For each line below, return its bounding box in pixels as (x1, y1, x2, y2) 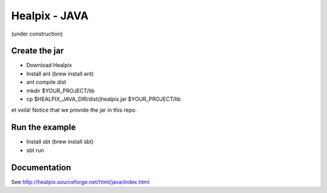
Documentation (11, 162, 71, 172)
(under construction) (11, 30, 63, 37)
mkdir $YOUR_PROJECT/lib (26, 87, 95, 94)
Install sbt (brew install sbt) (26, 138, 94, 145)
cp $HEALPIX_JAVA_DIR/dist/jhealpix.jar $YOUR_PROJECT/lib (26, 95, 181, 103)
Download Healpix (26, 62, 72, 69)
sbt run (26, 147, 45, 154)
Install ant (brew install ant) (26, 70, 94, 77)
